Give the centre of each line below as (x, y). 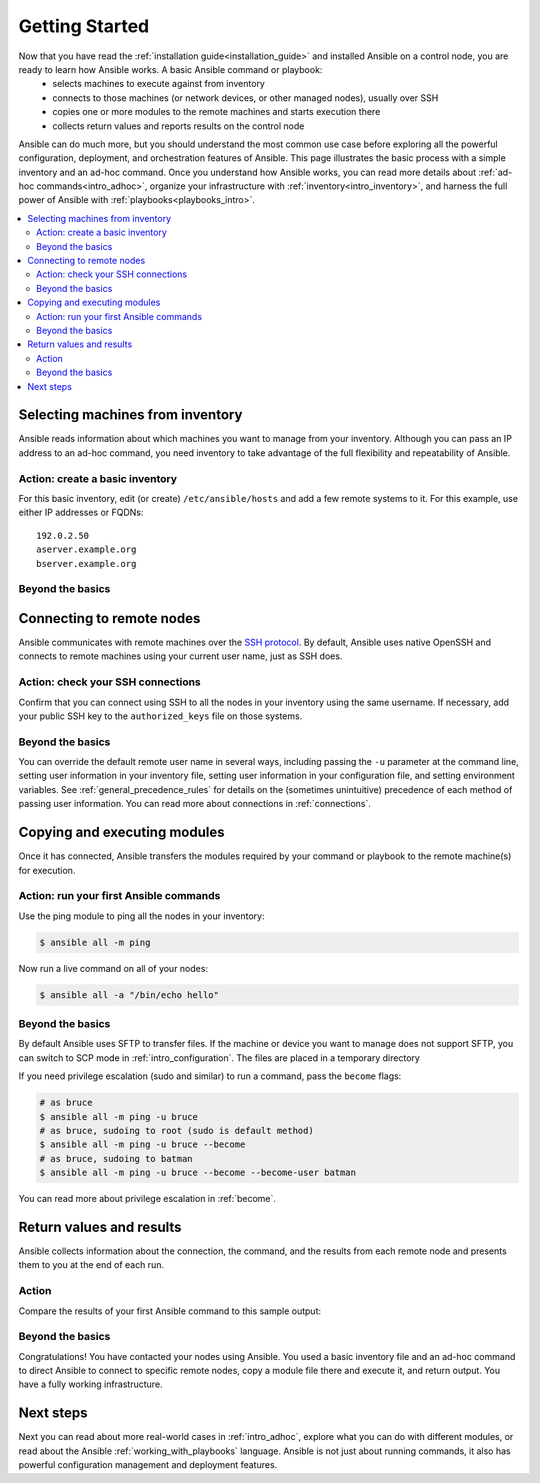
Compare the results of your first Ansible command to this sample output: (170, 1311)
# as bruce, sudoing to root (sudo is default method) (176, 1130)
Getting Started (84, 26)
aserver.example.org (86, 549)
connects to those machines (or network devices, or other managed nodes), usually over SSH (245, 97)
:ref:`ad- (495, 172)
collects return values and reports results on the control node (178, 126)
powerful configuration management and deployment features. (148, 1465)
